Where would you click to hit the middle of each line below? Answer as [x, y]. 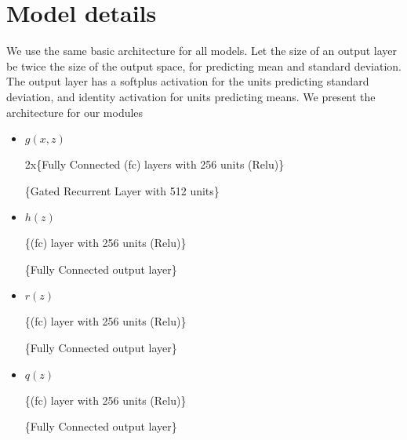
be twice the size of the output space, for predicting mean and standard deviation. [204, 65]
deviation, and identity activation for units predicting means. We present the [191, 96]
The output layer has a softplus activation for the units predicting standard [188, 81]
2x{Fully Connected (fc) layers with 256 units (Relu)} [154, 164]
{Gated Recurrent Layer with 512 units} [122, 190]
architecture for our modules [75, 112]
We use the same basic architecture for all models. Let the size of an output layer [202, 51]
